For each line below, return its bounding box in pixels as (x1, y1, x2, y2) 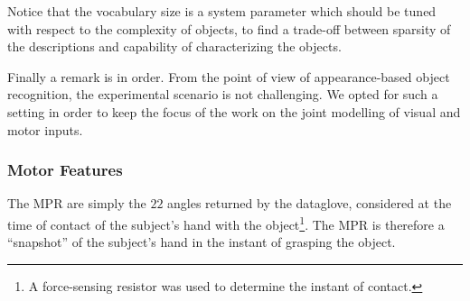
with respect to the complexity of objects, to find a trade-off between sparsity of (7, 19, 451, 38)
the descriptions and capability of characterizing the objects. (7, 37, 342, 56)
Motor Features (7, 159, 123, 181)
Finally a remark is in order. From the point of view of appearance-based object (7, 67, 450, 86)
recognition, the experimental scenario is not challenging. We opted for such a (7, 85, 438, 104)
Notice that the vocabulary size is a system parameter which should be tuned (7, 2, 437, 20)
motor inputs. (7, 120, 83, 139)
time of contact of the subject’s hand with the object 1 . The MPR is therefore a (7, 212, 445, 233)
